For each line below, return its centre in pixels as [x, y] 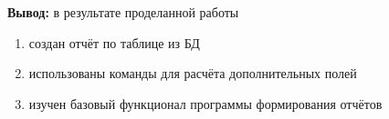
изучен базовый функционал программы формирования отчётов [205, 103]
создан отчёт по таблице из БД [114, 42]
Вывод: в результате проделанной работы [123, 12]
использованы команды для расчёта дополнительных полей [193, 73]
